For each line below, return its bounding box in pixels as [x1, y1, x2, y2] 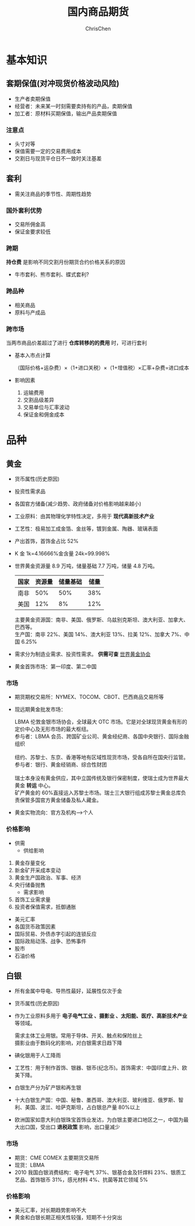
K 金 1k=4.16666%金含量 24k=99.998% [14, 550, 110, 557]
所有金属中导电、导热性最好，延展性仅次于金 [14, 987, 123, 995]
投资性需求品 [14, 488, 46, 495]
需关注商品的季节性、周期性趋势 [14, 190, 92, 197]
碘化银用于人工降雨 [14, 1052, 61, 1059]
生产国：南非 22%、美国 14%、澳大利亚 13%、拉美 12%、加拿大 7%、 [14, 631, 185, 638]
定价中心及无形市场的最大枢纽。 [14, 726, 92, 733]
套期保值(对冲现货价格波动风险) [6, 78, 120, 88]
